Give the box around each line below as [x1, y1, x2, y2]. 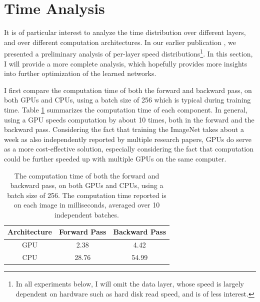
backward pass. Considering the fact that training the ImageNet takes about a [4, 124, 244, 134]
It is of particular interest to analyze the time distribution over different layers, [4, 27, 246, 37]
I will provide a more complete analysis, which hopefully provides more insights [4, 58, 247, 68]
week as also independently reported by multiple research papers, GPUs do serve [4, 133, 251, 144]
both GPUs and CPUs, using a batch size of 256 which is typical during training [4, 94, 251, 105]
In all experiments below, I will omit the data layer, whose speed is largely [15, 278, 244, 289]
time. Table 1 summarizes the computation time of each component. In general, [4, 104, 248, 114]
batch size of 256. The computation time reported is [7, 189, 166, 200]
